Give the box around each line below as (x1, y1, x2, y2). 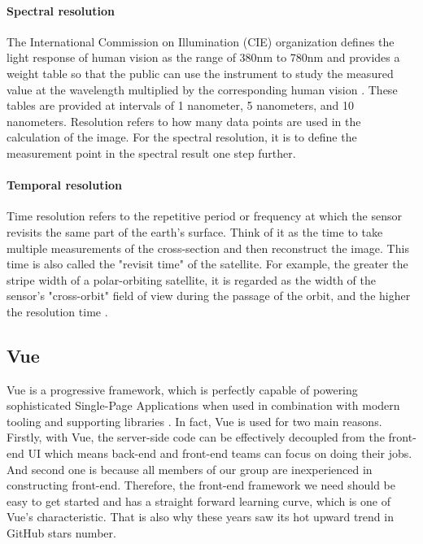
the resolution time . (7, 302, 108, 320)
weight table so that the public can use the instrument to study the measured (7, 64, 394, 81)
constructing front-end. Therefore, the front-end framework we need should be (7, 477, 396, 494)
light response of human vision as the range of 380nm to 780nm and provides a (7, 49, 400, 66)
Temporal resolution (7, 176, 122, 194)
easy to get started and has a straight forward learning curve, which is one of (7, 492, 390, 509)
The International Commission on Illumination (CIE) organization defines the (7, 33, 395, 50)
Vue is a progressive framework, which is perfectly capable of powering (7, 381, 358, 398)
